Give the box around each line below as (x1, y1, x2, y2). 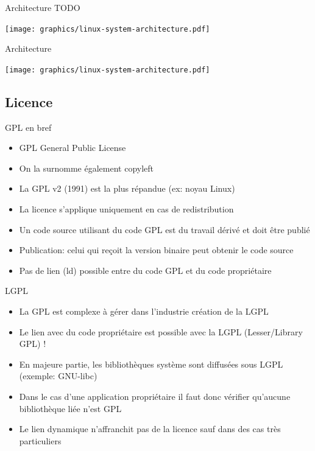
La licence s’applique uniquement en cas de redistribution (19, 203, 234, 215)
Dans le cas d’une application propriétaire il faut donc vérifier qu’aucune (19, 390, 291, 403)
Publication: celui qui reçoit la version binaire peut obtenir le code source (19, 243, 294, 256)
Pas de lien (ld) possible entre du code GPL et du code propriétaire (19, 264, 272, 276)
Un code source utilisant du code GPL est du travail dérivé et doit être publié (19, 223, 310, 236)
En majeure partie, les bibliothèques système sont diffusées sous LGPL (19, 357, 283, 370)
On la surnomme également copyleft (19, 161, 154, 174)
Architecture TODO (5, 1, 80, 13)
